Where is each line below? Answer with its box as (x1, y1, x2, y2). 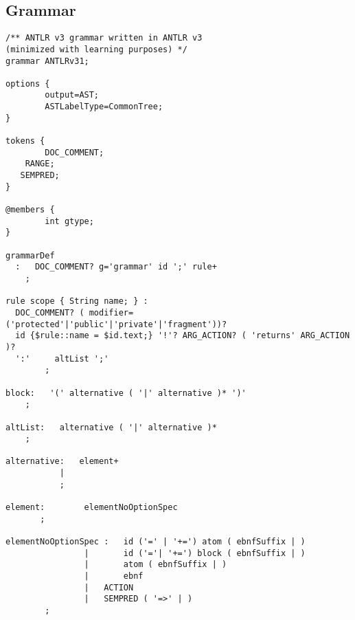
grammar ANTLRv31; (5, 56, 89, 66)
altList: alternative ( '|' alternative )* (5, 422, 217, 432)
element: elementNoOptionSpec (5, 502, 178, 513)
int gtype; (45, 216, 94, 226)
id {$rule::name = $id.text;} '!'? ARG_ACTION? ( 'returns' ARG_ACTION (15, 331, 350, 341)
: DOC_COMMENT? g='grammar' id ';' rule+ (15, 262, 217, 272)
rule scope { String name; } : (5, 296, 148, 307)
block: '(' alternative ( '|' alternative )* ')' (5, 388, 247, 398)
